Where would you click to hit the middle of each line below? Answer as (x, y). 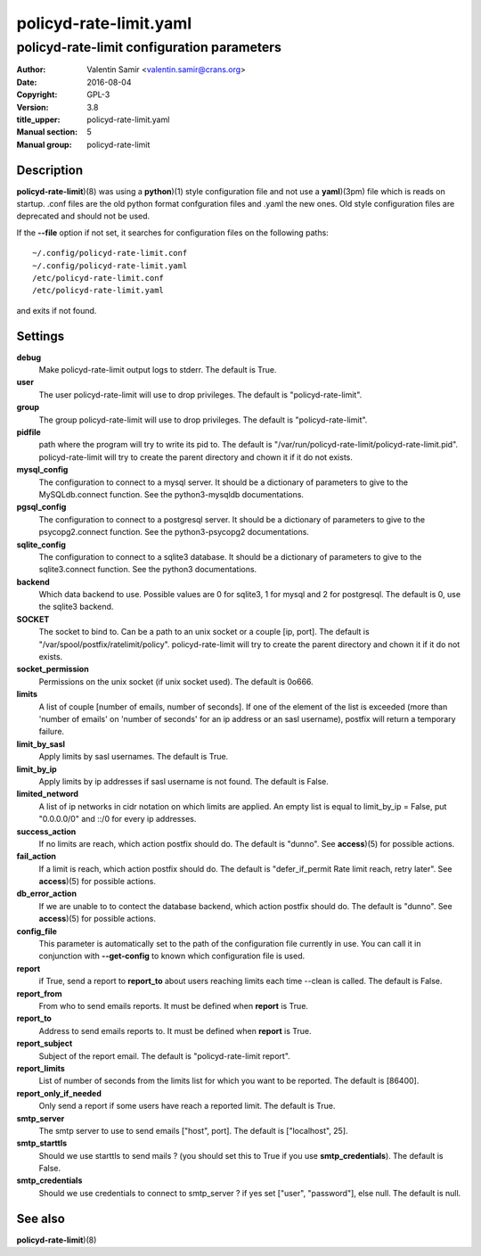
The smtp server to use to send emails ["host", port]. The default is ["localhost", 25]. (193, 1130)
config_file (37, 931)
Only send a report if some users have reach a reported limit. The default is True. (187, 1106)
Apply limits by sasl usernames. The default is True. (134, 757)
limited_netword (48, 794)
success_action (46, 831)
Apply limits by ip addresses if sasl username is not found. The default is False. (184, 781)
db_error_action (47, 894)
